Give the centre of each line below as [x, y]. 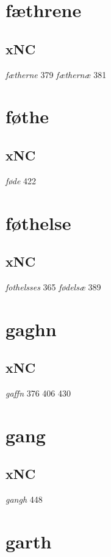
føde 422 [21, 180]
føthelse [38, 222]
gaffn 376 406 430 [38, 393]
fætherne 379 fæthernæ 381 [56, 74]
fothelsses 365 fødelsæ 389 [53, 286]
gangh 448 [24, 499]
